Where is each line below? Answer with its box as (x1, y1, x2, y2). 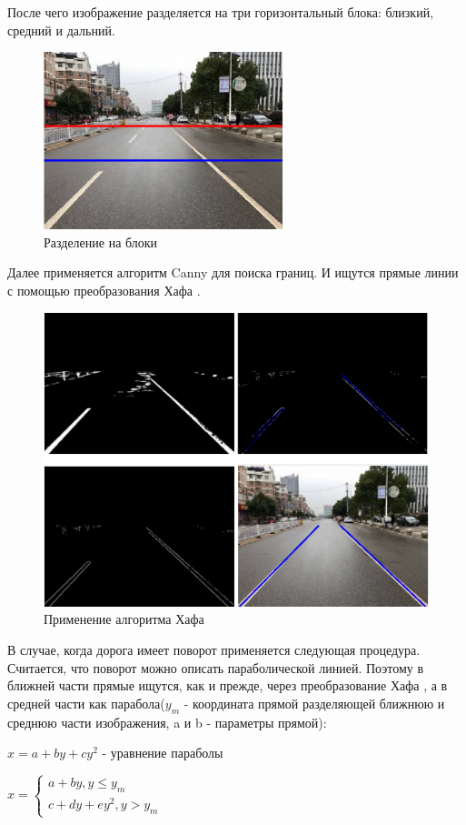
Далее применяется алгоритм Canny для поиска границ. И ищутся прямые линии (7, 263, 459, 282)
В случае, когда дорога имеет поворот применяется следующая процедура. (7, 640, 421, 659)
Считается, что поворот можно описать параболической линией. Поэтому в (7, 658, 424, 677)
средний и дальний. (7, 20, 115, 39)
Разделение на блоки (44, 232, 158, 251)
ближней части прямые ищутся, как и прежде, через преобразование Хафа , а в (7, 676, 448, 695)
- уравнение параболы (102, 743, 223, 762)
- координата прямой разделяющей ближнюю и (183, 693, 445, 712)
